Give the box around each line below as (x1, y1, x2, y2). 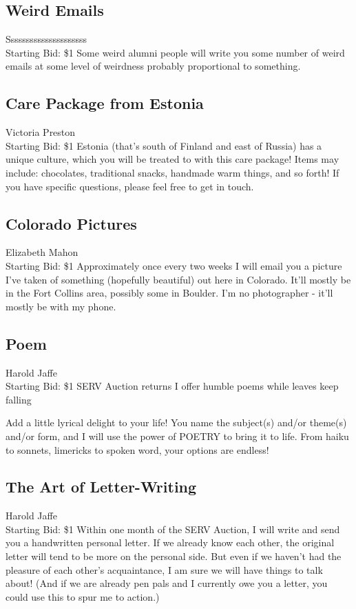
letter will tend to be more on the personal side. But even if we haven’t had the (6, 549, 342, 563)
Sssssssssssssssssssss (6, 32, 87, 46)
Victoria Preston (6, 125, 76, 139)
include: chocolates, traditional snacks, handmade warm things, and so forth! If (6, 165, 339, 179)
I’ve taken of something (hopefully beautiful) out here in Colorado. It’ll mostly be (6, 272, 351, 286)
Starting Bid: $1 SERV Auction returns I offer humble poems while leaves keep (6, 379, 339, 393)
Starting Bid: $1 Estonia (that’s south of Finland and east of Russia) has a (6, 138, 322, 152)
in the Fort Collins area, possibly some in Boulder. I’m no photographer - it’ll (6, 286, 333, 300)
